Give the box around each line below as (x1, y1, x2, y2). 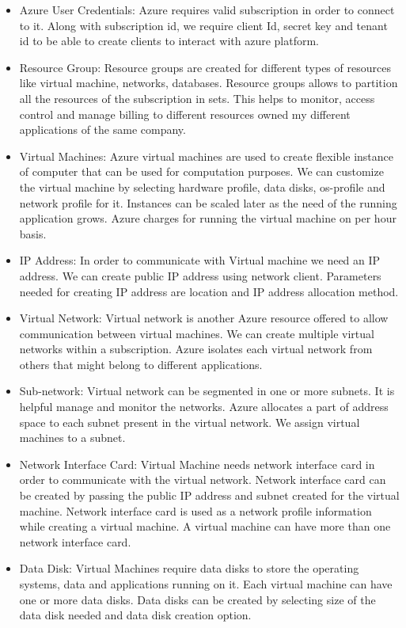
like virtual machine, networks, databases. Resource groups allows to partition (19, 74, 398, 91)
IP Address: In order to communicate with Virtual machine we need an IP (19, 252, 381, 268)
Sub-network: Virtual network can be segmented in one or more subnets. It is (19, 383, 395, 399)
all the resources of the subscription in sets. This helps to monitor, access (19, 89, 375, 106)
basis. (19, 225, 47, 242)
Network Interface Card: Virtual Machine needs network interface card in (19, 455, 375, 472)
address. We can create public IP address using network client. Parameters (19, 267, 381, 284)
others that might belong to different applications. (19, 356, 263, 372)
